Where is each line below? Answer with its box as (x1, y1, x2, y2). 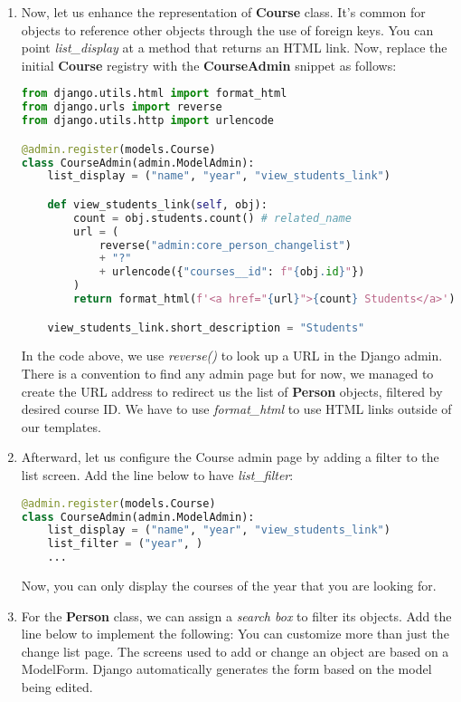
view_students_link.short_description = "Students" (47, 321, 365, 334)
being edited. (21, 677, 93, 696)
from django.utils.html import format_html (21, 87, 287, 101)
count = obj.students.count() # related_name (73, 211, 352, 225)
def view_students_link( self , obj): (47, 197, 268, 211)
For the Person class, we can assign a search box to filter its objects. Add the (21, 606, 452, 625)
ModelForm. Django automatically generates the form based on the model (21, 659, 432, 678)
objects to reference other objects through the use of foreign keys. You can (21, 20, 434, 39)
